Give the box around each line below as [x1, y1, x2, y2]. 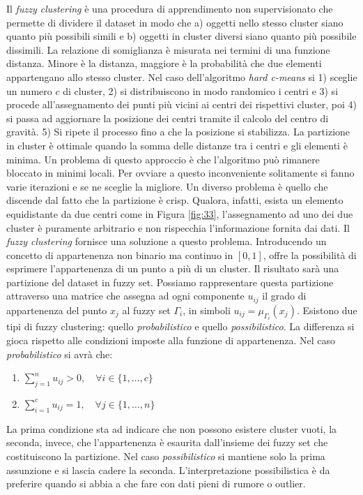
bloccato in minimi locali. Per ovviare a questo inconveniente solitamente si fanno [6, 165, 355, 180]
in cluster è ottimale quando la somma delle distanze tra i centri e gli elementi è [6, 138, 348, 152]
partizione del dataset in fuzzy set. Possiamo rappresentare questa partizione [6, 274, 334, 289]
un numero [6, 83, 52, 98]
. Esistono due [296, 302, 357, 317]
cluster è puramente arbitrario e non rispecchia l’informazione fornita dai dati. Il [6, 220, 350, 235]
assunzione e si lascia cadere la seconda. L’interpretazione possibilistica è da [6, 462, 330, 477]
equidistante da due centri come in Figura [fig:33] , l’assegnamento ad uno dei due [6, 206, 353, 221]
